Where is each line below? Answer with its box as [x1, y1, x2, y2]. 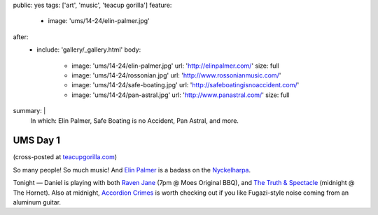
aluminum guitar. [13, 198, 62, 206]
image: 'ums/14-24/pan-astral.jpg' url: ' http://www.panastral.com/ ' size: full [71, 91, 290, 99]
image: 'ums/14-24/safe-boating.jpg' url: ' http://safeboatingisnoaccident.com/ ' [71, 81, 300, 89]
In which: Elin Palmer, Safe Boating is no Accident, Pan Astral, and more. [30, 116, 239, 125]
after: [13, 32, 29, 41]
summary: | [13, 107, 46, 115]
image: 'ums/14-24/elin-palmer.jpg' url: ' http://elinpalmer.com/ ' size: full [71, 61, 279, 70]
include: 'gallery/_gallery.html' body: [36, 45, 141, 54]
